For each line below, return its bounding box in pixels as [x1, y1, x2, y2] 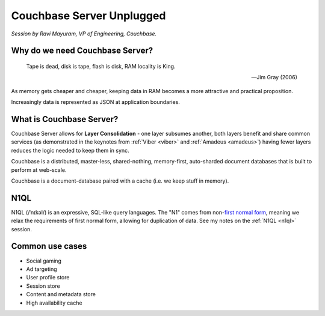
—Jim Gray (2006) [251, 74, 297, 81]
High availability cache [26, 299, 82, 306]
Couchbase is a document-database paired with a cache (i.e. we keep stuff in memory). [11, 177, 229, 184]
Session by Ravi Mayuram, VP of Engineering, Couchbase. [11, 30, 157, 37]
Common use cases [11, 241, 87, 252]
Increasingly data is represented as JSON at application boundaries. [11, 99, 181, 106]
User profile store [26, 274, 70, 281]
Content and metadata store [26, 291, 96, 298]
